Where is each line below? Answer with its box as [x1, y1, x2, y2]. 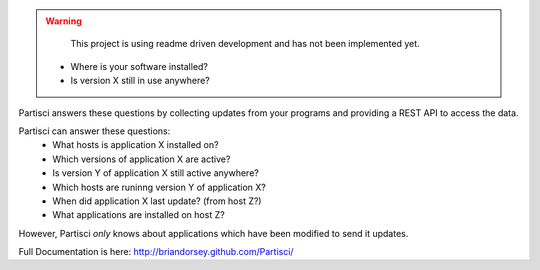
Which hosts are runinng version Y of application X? [52, 181, 267, 193]
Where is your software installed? [70, 60, 209, 72]
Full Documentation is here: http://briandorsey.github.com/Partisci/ [18, 246, 294, 258]
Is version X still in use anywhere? [70, 75, 210, 87]
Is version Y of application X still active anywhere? [52, 167, 259, 179]
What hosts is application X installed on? [52, 139, 219, 151]
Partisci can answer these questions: [18, 125, 171, 137]
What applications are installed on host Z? [52, 209, 225, 221]
